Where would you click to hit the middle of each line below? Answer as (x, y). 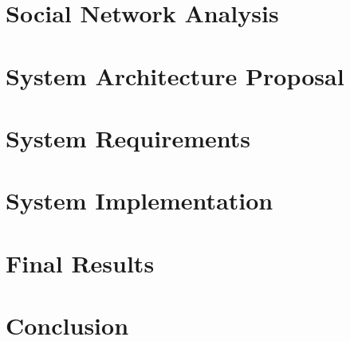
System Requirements (128, 137)
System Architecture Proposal (175, 75)
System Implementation (140, 200)
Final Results (80, 263)
